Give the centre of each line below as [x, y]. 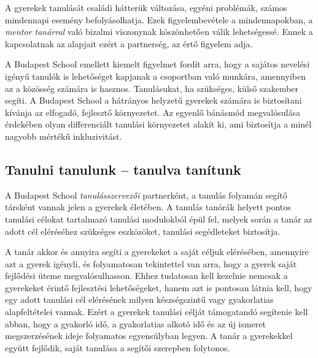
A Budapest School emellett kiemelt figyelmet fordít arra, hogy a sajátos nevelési [157, 64]
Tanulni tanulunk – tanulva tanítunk [123, 169]
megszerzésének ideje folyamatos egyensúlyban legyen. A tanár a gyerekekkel [149, 336]
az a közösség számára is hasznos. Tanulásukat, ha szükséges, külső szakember [152, 88]
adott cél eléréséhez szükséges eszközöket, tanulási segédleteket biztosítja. [143, 231]
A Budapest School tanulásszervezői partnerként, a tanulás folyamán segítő [146, 195]
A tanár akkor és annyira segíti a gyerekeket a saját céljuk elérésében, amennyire [157, 252]
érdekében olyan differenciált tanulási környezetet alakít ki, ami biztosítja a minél [158, 124]
